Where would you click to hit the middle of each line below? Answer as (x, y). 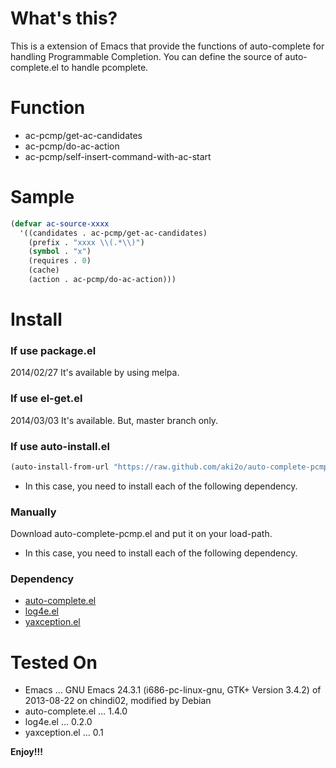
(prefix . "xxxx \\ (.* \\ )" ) (86, 242)
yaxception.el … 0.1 (64, 733)
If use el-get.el (46, 399)
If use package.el (53, 351)
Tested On (54, 662)
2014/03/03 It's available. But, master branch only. (114, 420)
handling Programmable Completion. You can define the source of (146, 56)
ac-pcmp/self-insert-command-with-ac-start (118, 156)
